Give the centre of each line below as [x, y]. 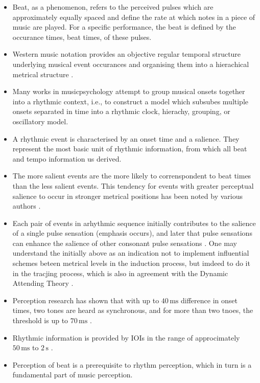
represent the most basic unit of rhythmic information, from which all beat [130, 149]
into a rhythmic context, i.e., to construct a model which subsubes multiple [131, 101]
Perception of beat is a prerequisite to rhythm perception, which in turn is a [132, 364]
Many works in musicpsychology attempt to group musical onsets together [129, 91]
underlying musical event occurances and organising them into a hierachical [131, 64]
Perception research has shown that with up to [86, 300]
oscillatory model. [40, 121]
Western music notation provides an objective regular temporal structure [127, 54]
